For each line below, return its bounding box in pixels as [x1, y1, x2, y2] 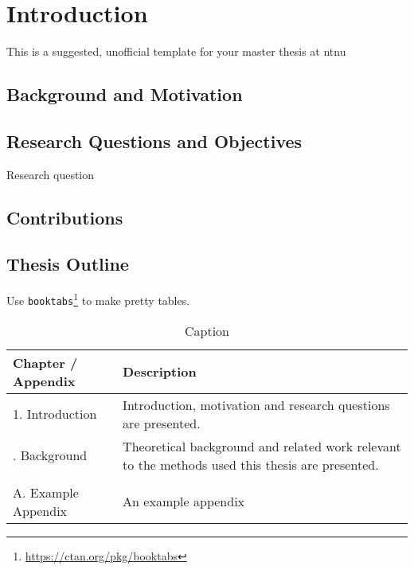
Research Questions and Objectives [6, 128, 303, 153]
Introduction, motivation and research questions [123, 395, 390, 414]
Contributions [6, 205, 123, 229]
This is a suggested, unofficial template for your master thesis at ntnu [6, 43, 346, 60]
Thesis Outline [6, 252, 129, 276]
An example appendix [123, 492, 245, 511]
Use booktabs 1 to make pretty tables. [6, 290, 190, 308]
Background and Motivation [6, 82, 243, 107]
